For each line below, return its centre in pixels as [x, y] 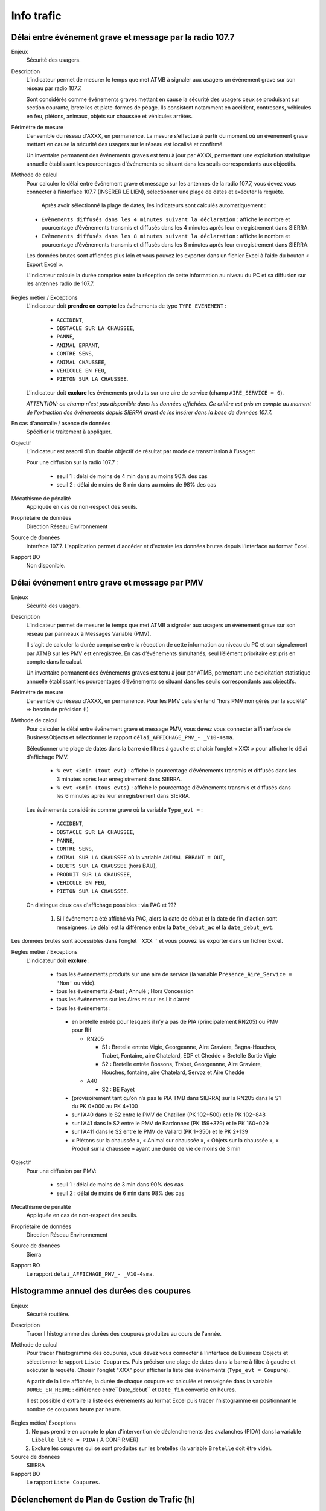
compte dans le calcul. [54, 662]
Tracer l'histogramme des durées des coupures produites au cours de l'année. [124, 1333]
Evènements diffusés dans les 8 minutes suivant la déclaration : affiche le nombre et [166, 236]
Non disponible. [46, 566]
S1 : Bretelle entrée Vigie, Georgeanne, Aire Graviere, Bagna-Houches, [189, 1047]
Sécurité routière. [48, 1314]
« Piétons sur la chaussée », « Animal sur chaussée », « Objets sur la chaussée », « [175, 1140]
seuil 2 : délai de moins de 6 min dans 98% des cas [120, 1193]
